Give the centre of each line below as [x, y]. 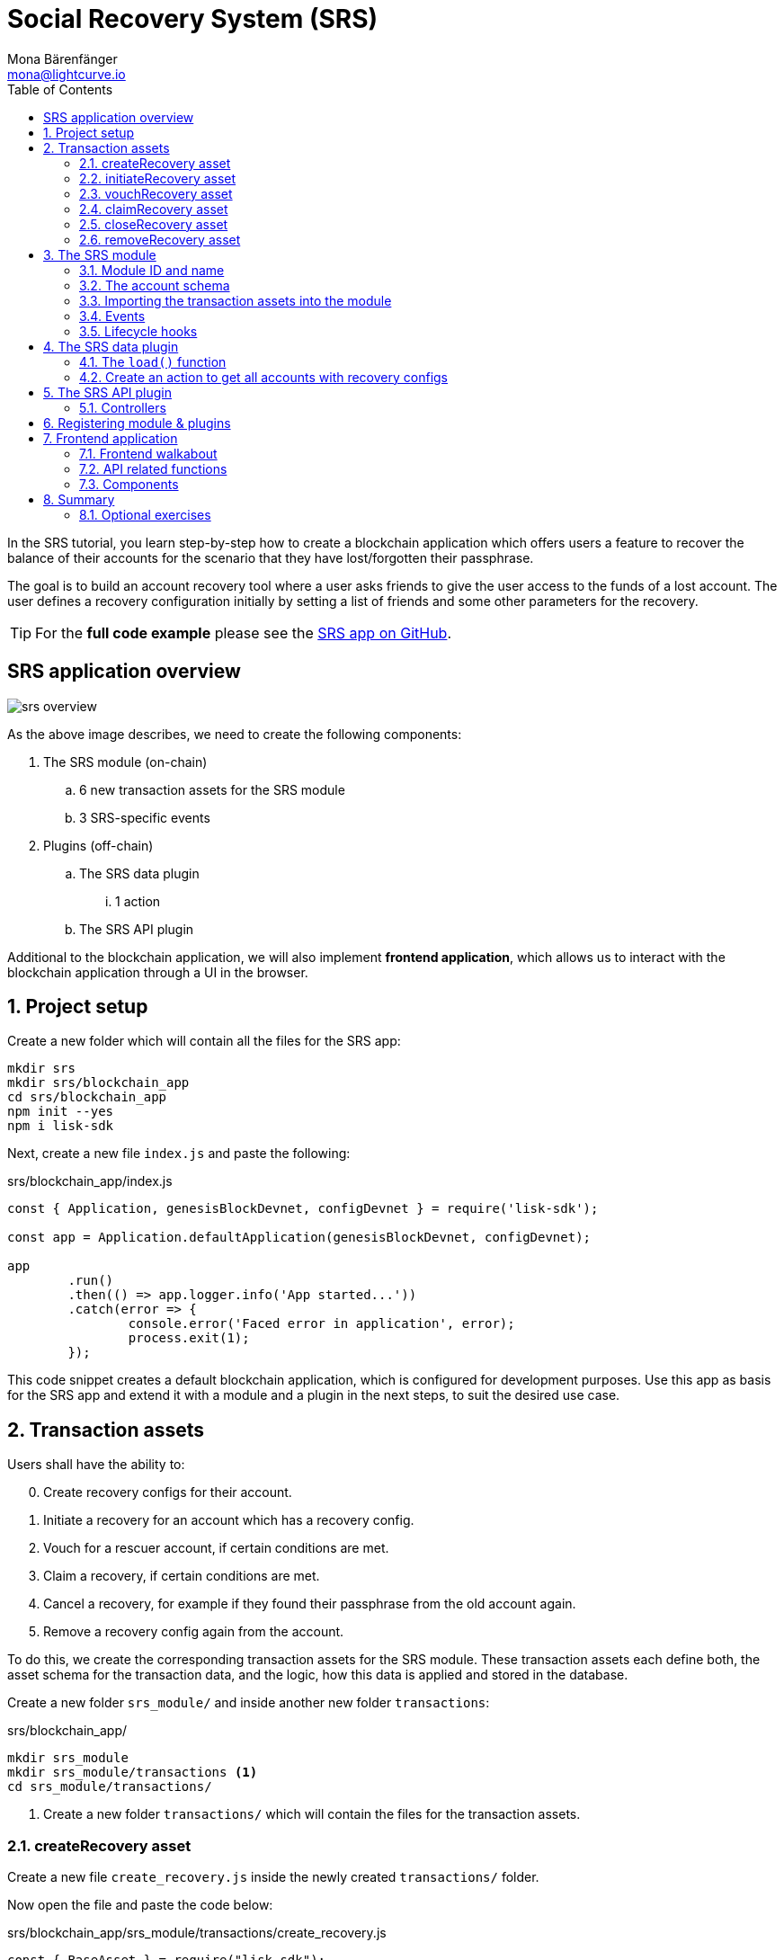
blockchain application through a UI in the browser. [158, 972]
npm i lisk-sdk [61, 1126]
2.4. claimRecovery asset [154, 209]
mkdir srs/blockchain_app [98, 1083]
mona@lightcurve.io [67, 74]
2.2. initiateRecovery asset [158, 178]
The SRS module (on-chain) [125, 762]
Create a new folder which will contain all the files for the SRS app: [204, 1041]
